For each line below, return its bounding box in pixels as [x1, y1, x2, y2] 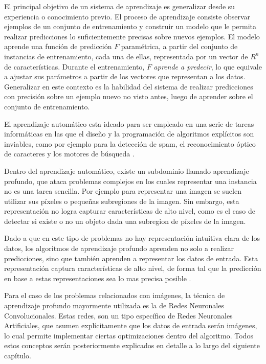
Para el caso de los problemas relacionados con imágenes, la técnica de [4, 290, 225, 301]
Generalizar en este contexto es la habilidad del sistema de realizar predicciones [4, 81, 253, 92]
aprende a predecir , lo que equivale [153, 61, 262, 72]
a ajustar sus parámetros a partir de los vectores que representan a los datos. [4, 71, 246, 82]
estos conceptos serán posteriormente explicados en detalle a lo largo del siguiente [4, 340, 260, 351]
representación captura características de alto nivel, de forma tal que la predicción [4, 263, 261, 274]
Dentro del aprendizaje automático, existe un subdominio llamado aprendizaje [4, 165, 249, 176]
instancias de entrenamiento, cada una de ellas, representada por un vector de [4, 51, 248, 61]
